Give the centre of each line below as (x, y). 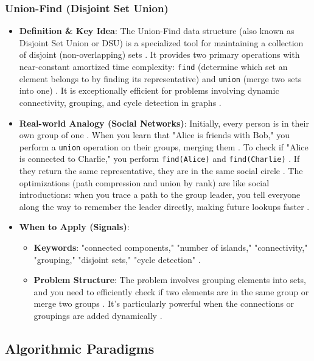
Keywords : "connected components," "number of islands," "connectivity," (171, 247)
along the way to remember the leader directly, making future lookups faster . (164, 206)
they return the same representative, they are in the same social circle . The (161, 170)
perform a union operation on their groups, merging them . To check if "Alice (164, 146)
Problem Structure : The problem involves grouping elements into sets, (170, 280)
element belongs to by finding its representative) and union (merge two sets (160, 78)
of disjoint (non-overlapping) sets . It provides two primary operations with (159, 54)
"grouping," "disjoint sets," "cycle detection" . (117, 259)
